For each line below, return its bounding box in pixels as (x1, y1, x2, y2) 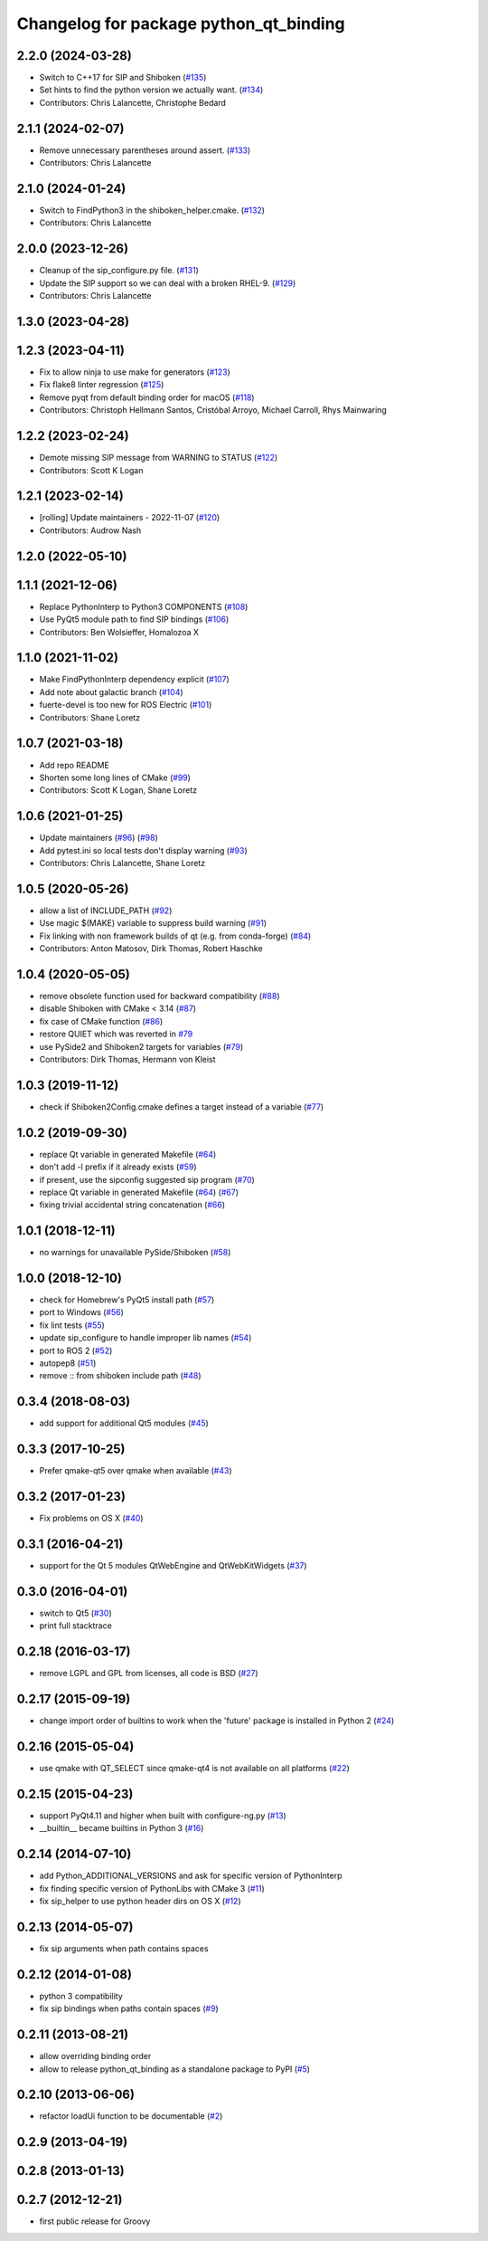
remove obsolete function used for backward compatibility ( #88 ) (39, 990, 280, 1001)
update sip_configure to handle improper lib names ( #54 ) (39, 1332, 252, 1343)
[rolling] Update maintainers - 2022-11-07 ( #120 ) (39, 512, 221, 523)
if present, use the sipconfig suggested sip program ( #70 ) (39, 1174, 255, 1185)
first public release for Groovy (39, 2216, 151, 2227)
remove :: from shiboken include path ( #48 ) (39, 1370, 202, 1381)
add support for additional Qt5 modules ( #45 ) (39, 1417, 210, 1429)
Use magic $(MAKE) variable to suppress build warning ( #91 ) (39, 918, 267, 929)
